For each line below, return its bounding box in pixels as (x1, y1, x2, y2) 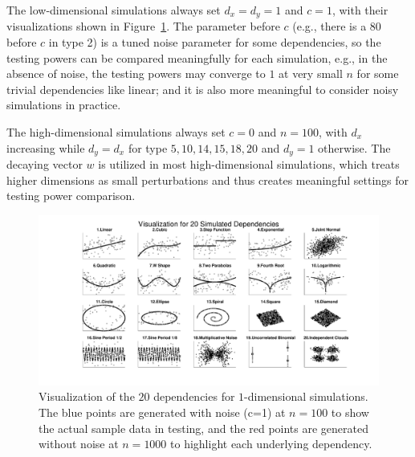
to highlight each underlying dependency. (170, 435, 372, 452)
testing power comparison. (6, 187, 136, 204)
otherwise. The (318, 139, 391, 156)
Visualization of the (39, 388, 135, 405)
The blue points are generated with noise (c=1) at (39, 404, 286, 421)
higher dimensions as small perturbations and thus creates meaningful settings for (6, 171, 409, 188)
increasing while (6, 139, 85, 156)
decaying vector (6, 156, 83, 173)
